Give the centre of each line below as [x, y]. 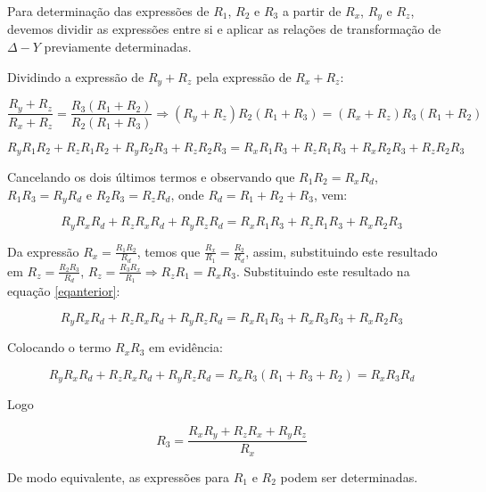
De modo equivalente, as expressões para [119, 476]
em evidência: [186, 347]
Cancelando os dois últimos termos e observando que [151, 177]
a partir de [312, 11]
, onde [187, 194]
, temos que [169, 251]
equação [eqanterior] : [64, 291]
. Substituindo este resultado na [323, 271]
